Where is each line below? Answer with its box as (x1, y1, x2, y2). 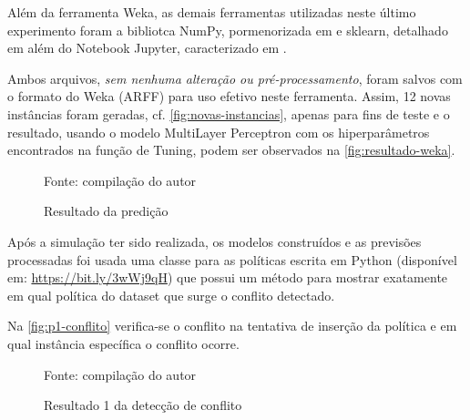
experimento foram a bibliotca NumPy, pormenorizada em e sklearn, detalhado (7, 20, 448, 39)
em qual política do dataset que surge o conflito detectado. (7, 285, 335, 304)
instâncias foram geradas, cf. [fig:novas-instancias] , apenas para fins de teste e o (7, 104, 450, 123)
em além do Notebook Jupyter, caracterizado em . (7, 38, 287, 57)
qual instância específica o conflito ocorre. (7, 333, 240, 353)
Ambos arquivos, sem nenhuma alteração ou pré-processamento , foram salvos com (7, 68, 463, 87)
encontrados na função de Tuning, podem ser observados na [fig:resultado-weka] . (7, 140, 455, 159)
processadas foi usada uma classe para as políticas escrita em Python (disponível (7, 250, 457, 269)
